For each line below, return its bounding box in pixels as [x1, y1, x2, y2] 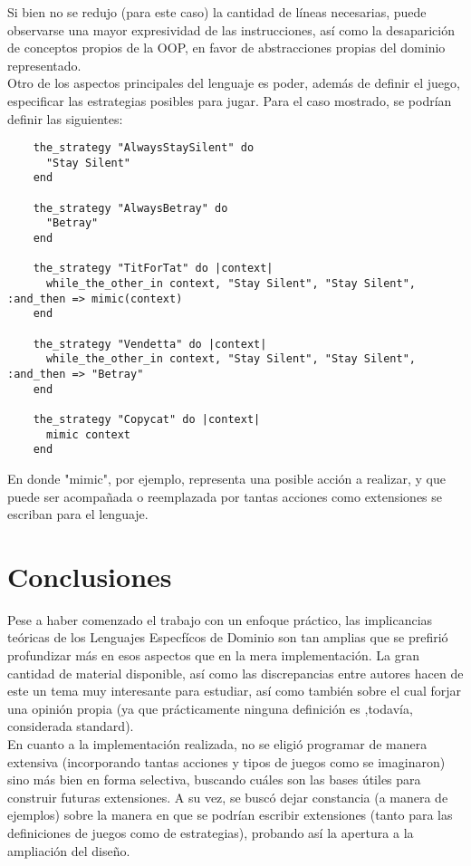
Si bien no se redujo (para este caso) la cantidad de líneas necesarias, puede [7, 3, 427, 21]
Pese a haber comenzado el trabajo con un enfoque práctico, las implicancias [7, 610, 433, 629]
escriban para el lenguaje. [7, 505, 149, 524]
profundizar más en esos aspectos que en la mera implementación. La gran [7, 646, 419, 665]
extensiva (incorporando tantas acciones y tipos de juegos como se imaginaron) [7, 752, 446, 771]
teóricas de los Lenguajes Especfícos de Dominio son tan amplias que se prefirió [7, 628, 448, 647]
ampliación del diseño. [7, 841, 130, 860]
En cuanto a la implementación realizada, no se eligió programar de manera [7, 735, 428, 753]
